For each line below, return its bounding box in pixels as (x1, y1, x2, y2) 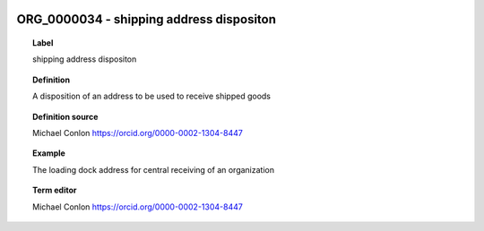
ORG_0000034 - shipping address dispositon (16, 12, 277, 27)
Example (32, 148, 66, 158)
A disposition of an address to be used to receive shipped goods (32, 90, 271, 102)
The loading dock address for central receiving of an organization (32, 164, 275, 175)
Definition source (32, 111, 99, 122)
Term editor (32, 184, 77, 196)
